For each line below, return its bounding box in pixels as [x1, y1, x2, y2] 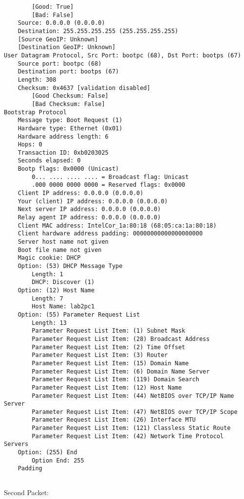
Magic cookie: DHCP [18, 254, 81, 262]
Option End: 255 [32, 457, 84, 464]
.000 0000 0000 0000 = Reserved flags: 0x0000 [32, 181, 186, 189]
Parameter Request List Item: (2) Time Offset [32, 343, 186, 351]
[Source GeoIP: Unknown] [18, 36, 98, 43]
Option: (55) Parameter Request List [18, 311, 140, 318]
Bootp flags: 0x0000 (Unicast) [18, 165, 119, 173]
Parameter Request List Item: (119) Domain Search [32, 376, 199, 383]
